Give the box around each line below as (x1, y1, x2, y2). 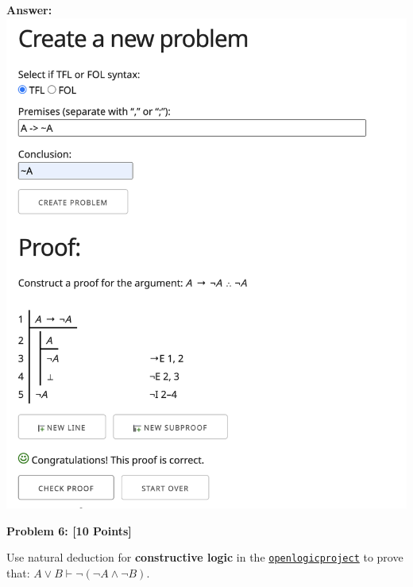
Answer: (6, 2, 52, 17)
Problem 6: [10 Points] (6, 522, 132, 539)
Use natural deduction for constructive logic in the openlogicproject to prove (6, 549, 403, 566)
